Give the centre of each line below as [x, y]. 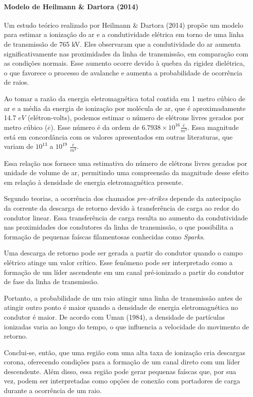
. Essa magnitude [213, 127]
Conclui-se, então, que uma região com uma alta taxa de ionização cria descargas [125, 352]
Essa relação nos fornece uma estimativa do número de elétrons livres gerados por [126, 163]
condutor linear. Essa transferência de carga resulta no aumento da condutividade [126, 217]
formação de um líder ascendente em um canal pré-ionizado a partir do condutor [124, 272]
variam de [19, 146]
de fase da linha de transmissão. [52, 281]
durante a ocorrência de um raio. [53, 390]
